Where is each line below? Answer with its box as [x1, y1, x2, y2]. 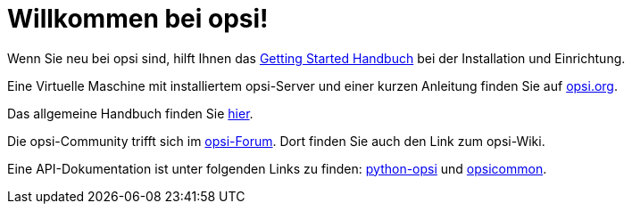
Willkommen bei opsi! [7, 4, 269, 34]
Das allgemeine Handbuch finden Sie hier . [7, 105, 254, 121]
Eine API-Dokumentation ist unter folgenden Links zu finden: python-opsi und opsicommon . [7, 160, 547, 176]
